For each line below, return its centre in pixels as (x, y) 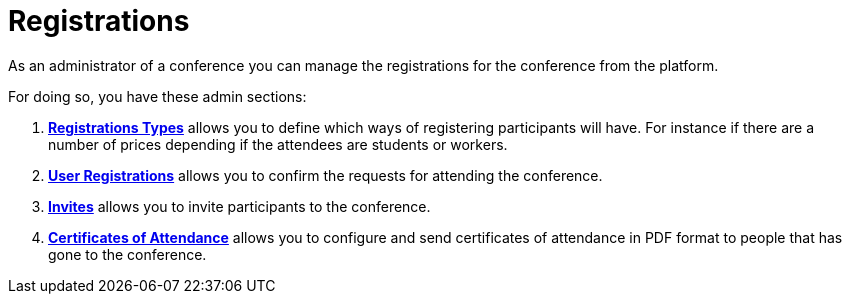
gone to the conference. (127, 254)
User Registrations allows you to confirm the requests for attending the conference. (325, 175)
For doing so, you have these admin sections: (157, 96)
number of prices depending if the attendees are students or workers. (278, 144)
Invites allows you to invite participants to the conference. (239, 206)
